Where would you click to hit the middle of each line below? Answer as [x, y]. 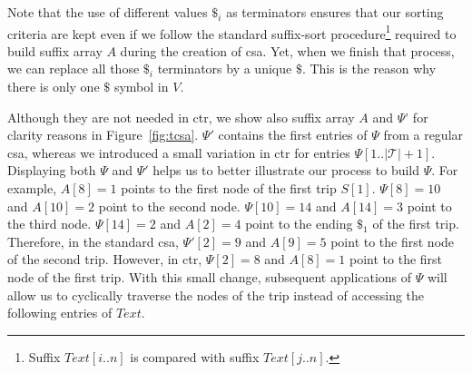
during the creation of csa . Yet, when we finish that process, [287, 50]
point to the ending [299, 224]
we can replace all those [74, 69]
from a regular [423, 135]
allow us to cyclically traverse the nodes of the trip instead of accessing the [216, 294]
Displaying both [52, 170]
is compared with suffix [195, 356]
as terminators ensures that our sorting [335, 12]
